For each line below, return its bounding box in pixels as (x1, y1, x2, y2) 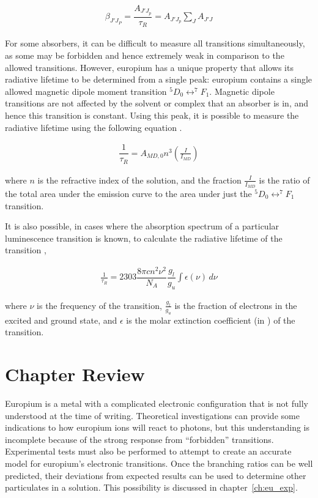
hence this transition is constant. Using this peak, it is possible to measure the (5, 108, 299, 121)
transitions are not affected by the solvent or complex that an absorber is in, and (5, 97, 309, 110)
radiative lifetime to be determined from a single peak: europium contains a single (5, 73, 312, 86)
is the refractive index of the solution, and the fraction (37, 173, 242, 186)
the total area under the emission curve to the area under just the (5, 187, 252, 199)
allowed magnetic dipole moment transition (5, 84, 167, 97)
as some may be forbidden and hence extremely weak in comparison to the (5, 48, 284, 61)
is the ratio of (259, 173, 310, 186)
